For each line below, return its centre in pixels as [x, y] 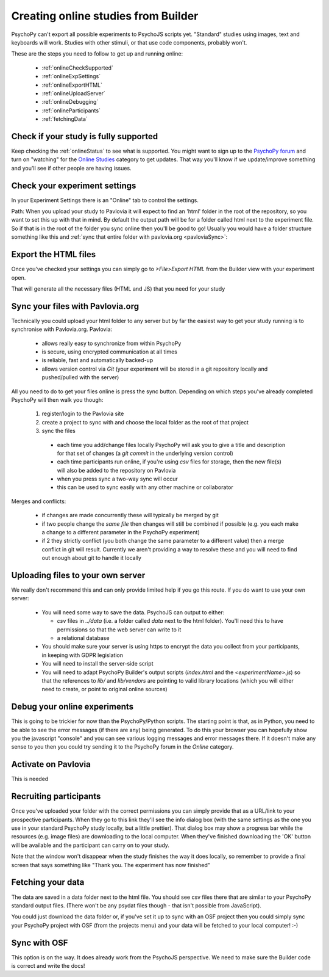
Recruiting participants [56, 797]
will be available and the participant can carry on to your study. [90, 845]
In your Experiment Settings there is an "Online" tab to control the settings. [105, 200]
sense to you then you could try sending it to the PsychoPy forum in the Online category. [122, 747]
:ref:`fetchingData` [65, 119]
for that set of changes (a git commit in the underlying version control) [145, 453]
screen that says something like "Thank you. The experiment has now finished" [111, 865]
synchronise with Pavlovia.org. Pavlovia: [62, 329]
